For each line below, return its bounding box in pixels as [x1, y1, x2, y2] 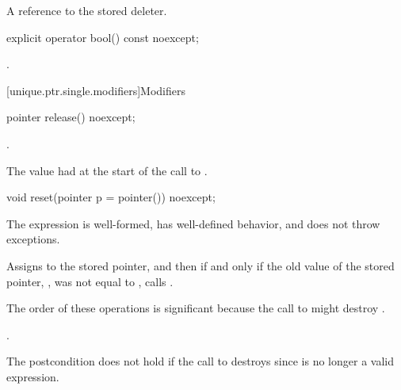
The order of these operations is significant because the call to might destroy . [6, 300, 385, 316]
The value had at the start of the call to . [6, 162, 208, 178]
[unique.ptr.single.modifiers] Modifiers [6, 82, 185, 98]
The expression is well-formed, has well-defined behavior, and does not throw [6, 215, 380, 231]
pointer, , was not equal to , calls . [6, 273, 174, 289]
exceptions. [6, 231, 60, 247]
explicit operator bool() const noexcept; [6, 29, 199, 45]
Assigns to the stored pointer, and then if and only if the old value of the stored [6, 257, 395, 273]
